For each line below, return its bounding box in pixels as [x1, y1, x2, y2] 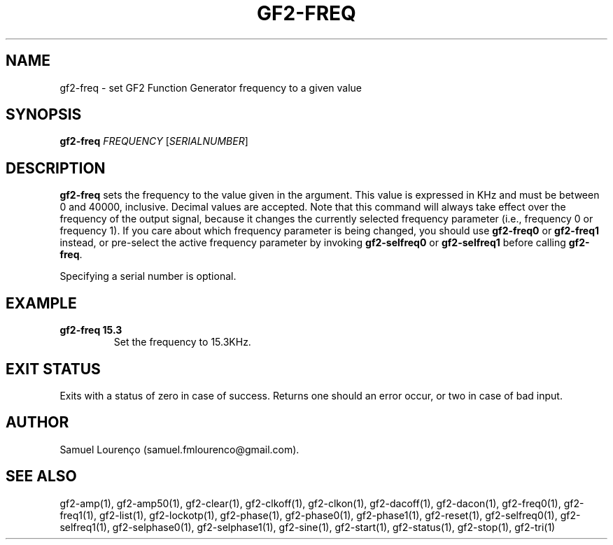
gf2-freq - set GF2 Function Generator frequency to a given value [59, 81, 362, 94]
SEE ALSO [6, 467, 77, 486]
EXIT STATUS [6, 360, 101, 378]
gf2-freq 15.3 [59, 324, 122, 337]
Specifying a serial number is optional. [59, 270, 237, 283]
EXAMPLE [6, 294, 77, 312]
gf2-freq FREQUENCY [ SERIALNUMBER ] [59, 135, 248, 148]
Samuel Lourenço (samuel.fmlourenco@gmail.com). [59, 443, 300, 455]
